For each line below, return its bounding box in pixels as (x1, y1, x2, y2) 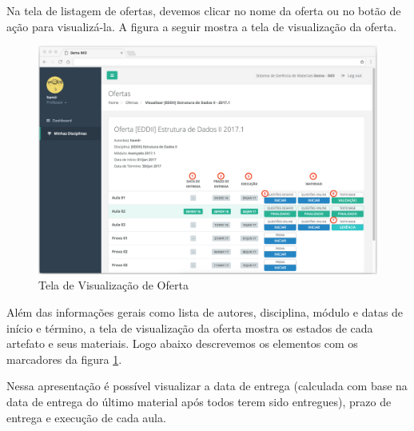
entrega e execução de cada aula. (6, 409, 166, 425)
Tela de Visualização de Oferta (38, 277, 189, 293)
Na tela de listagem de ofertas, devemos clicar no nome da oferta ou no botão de (6, 2, 401, 18)
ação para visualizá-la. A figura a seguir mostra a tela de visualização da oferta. (6, 18, 397, 34)
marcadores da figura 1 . (6, 350, 122, 367)
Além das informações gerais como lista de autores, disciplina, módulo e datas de (6, 304, 404, 321)
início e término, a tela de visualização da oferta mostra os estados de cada (6, 319, 373, 336)
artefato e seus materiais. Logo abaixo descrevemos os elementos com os (6, 335, 358, 352)
